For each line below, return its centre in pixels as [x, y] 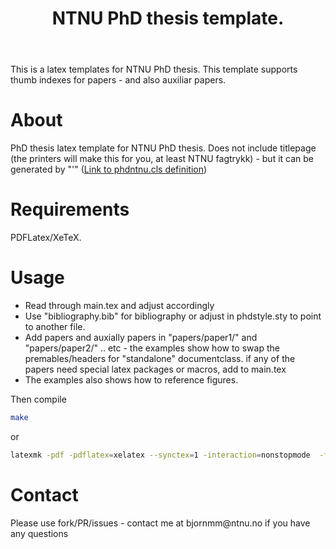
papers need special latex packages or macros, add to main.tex [155, 369]
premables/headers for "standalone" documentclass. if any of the [160, 358]
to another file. [55, 326]
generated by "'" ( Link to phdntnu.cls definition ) [109, 169]
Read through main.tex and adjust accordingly [119, 305]
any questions [39, 533]
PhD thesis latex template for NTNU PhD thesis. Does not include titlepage [163, 148]
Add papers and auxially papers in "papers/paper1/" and [141, 337]
